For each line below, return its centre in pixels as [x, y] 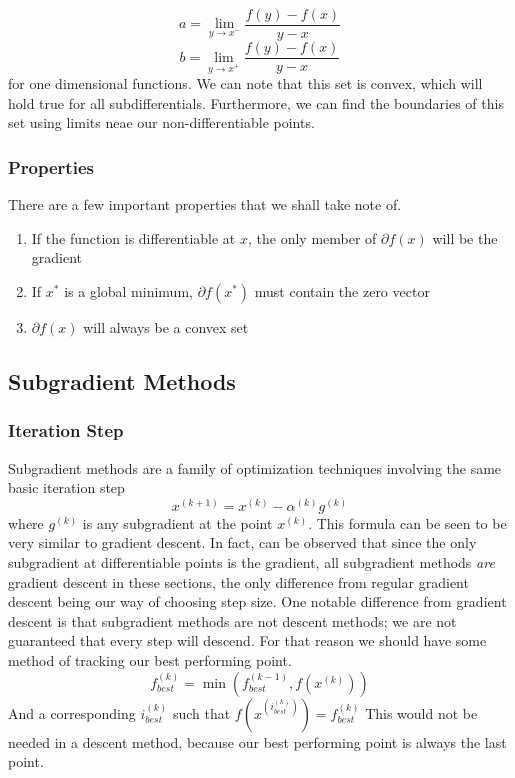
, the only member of [312, 237]
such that [201, 712]
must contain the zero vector [342, 291]
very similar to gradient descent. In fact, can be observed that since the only [242, 542]
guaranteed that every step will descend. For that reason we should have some [247, 640]
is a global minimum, [128, 291]
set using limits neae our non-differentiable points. [161, 122]
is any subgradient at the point [177, 522]
